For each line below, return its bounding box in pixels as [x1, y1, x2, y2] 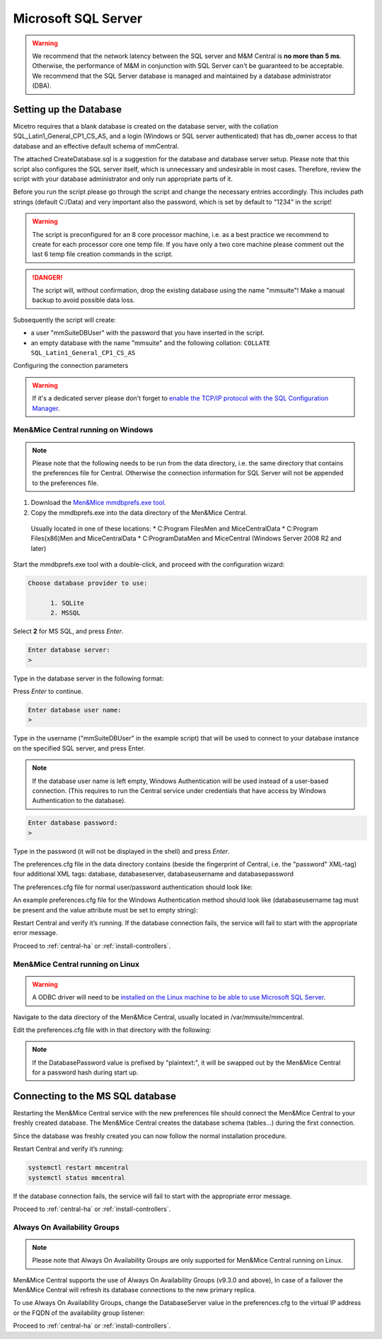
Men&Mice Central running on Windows [13, 425, 154, 435]
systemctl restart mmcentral [28, 1164, 129, 1172]
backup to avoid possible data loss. [32, 296, 136, 304]
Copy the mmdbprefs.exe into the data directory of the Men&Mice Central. [30, 508, 248, 516]
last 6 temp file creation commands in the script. [32, 250, 173, 258]
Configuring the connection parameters [13, 361, 129, 370]
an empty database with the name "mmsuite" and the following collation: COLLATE [30, 338, 270, 347]
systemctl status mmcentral [28, 1173, 125, 1181]
